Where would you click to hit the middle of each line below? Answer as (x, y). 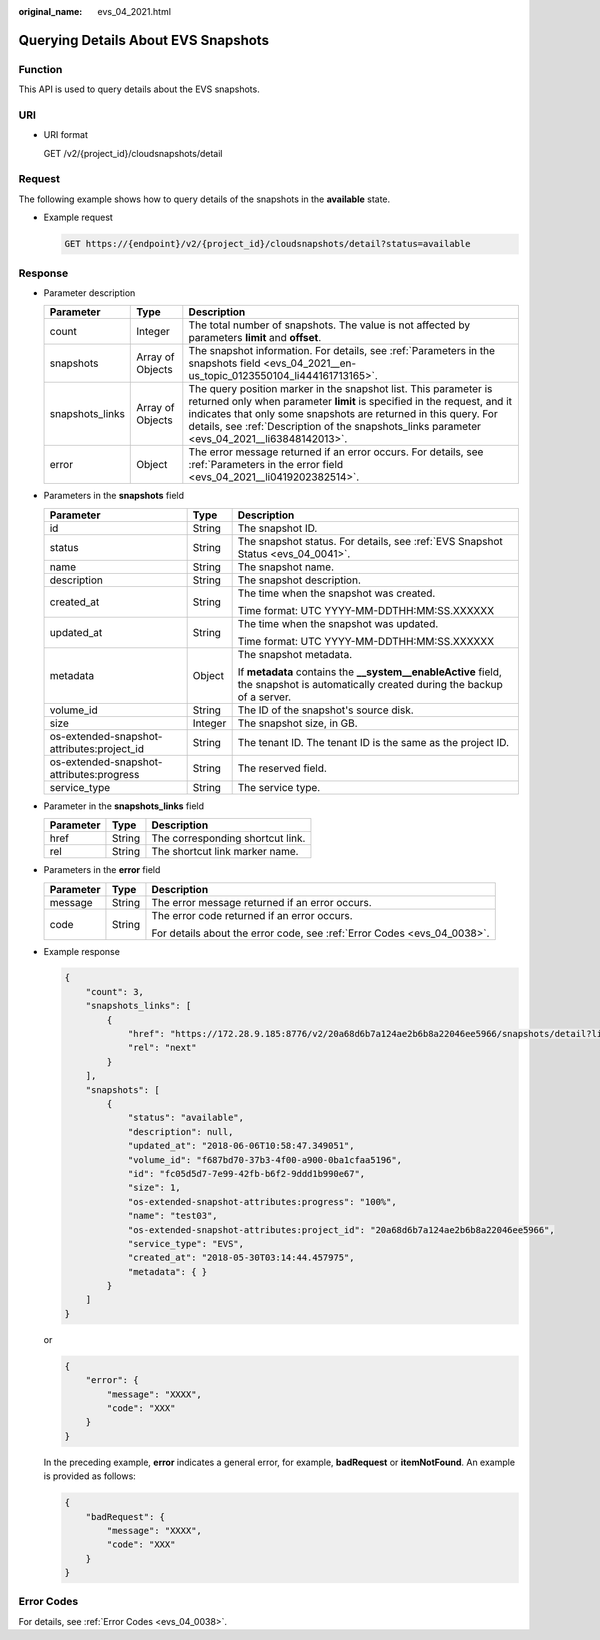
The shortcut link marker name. (225, 852)
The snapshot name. (286, 567)
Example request (78, 217)
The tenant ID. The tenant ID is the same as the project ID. (373, 742)
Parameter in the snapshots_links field (124, 806)
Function (40, 69)
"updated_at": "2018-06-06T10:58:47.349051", (241, 1146)
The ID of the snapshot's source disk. (325, 710)
